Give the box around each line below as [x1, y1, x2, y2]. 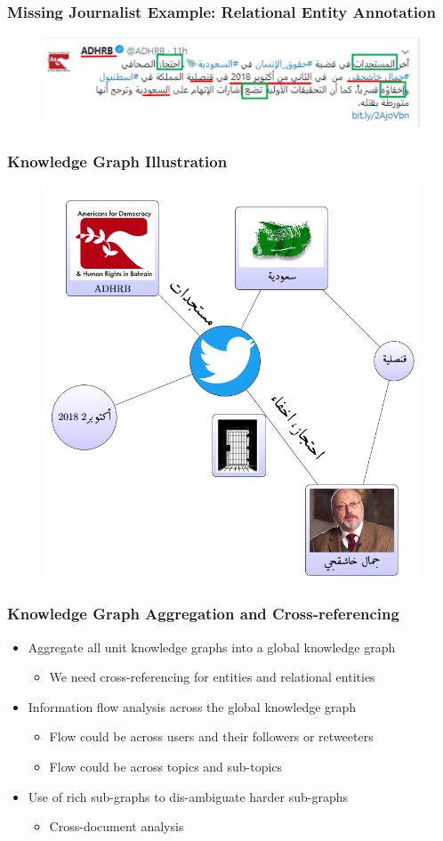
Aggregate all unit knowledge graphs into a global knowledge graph [28, 637, 396, 656]
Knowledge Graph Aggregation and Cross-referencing [7, 602, 399, 625]
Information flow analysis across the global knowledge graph [28, 697, 357, 716]
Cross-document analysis [49, 817, 184, 836]
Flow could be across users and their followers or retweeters [49, 727, 374, 746]
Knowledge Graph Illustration [7, 150, 228, 172]
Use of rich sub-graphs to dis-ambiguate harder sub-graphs [28, 787, 349, 805]
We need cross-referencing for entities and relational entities [49, 667, 375, 686]
